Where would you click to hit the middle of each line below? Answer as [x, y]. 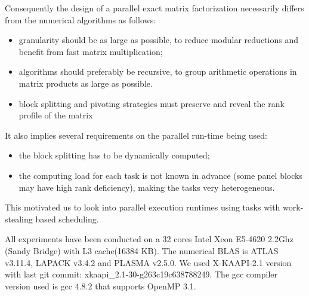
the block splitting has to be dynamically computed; [114, 155]
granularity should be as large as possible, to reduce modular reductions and [158, 40]
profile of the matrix [56, 115]
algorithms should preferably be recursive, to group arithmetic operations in [158, 71]
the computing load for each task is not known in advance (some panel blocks [160, 175]
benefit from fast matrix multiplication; [91, 51]
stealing [19, 219]
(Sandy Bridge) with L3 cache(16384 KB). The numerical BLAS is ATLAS [142, 250]
